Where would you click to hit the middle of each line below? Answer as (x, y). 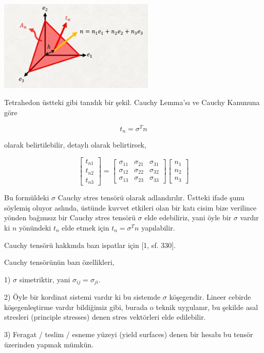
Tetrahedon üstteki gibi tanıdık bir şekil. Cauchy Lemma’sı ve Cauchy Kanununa (132, 102)
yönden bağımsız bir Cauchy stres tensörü (70, 217)
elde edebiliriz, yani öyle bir (188, 217)
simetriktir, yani (45, 279)
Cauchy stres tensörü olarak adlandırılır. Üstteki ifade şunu (151, 198)
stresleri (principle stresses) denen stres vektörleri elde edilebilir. (105, 317)
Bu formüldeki (27, 198)
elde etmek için (86, 227)
